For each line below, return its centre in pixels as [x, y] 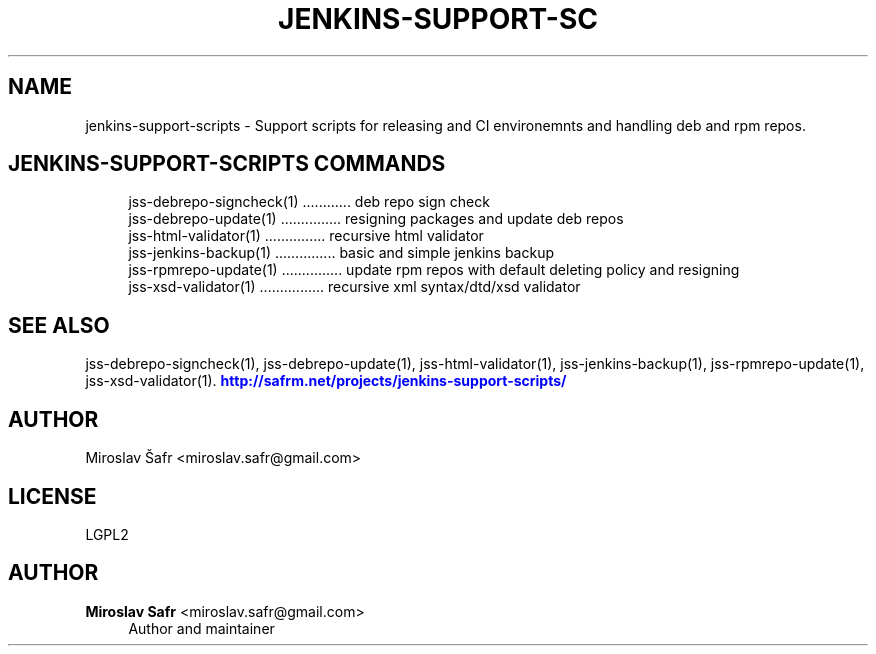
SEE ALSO [59, 325]
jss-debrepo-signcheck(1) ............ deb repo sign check [309, 202]
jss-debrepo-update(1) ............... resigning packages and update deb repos [376, 219]
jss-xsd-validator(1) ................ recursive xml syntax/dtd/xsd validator [354, 287]
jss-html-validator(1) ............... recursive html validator [306, 236]
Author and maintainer [201, 628]
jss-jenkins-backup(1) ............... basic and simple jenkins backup [341, 253]
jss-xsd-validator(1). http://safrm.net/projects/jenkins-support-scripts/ [326, 381]
